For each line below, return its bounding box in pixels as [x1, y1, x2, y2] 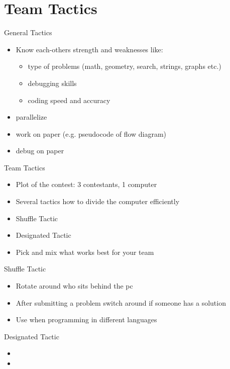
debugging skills [28, 77, 77, 88]
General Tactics [4, 27, 52, 38]
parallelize [16, 112, 47, 122]
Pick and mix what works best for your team [16, 246, 154, 257]
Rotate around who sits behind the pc [16, 281, 133, 291]
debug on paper [16, 145, 64, 156]
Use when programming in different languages [16, 314, 157, 325]
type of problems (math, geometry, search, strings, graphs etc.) [28, 61, 221, 71]
